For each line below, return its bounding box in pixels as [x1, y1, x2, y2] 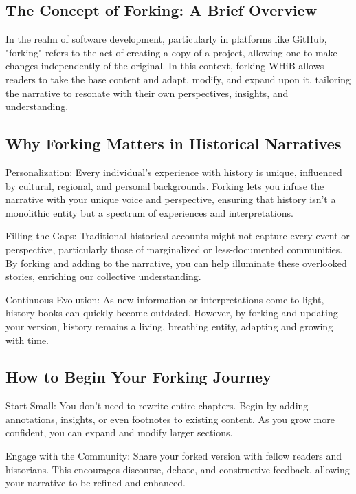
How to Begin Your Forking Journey [5, 366, 271, 387]
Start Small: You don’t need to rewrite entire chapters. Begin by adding [5, 398, 309, 413]
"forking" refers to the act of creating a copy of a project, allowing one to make [5, 45, 337, 59]
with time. [5, 332, 49, 347]
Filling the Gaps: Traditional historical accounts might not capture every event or [5, 228, 350, 243]
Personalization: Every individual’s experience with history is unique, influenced [5, 164, 342, 179]
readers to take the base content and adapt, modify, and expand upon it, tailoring [5, 72, 351, 86]
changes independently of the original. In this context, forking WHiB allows [5, 58, 324, 73]
